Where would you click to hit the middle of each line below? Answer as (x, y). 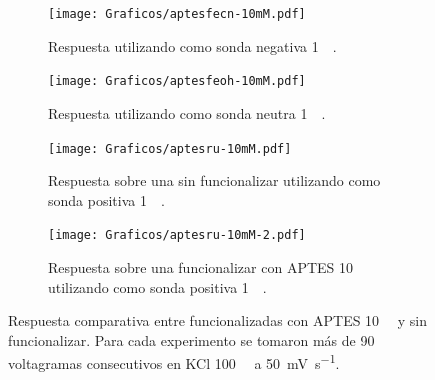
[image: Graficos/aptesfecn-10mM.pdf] (177, 14)
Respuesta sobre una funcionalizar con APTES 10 (201, 267)
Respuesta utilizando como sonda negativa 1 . (192, 45)
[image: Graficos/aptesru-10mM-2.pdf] (177, 235)
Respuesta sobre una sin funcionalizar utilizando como (214, 180)
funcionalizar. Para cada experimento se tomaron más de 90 (191, 339)
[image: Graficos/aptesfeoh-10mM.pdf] (177, 81)
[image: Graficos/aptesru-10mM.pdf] (170, 148)
